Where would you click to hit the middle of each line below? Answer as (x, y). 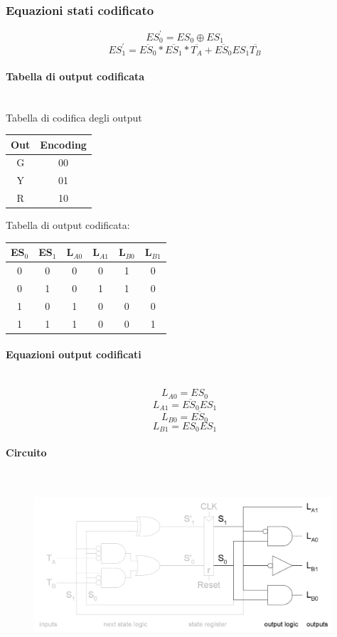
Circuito (26, 453)
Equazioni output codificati (74, 354)
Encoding (63, 144)
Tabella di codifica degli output (74, 117)
